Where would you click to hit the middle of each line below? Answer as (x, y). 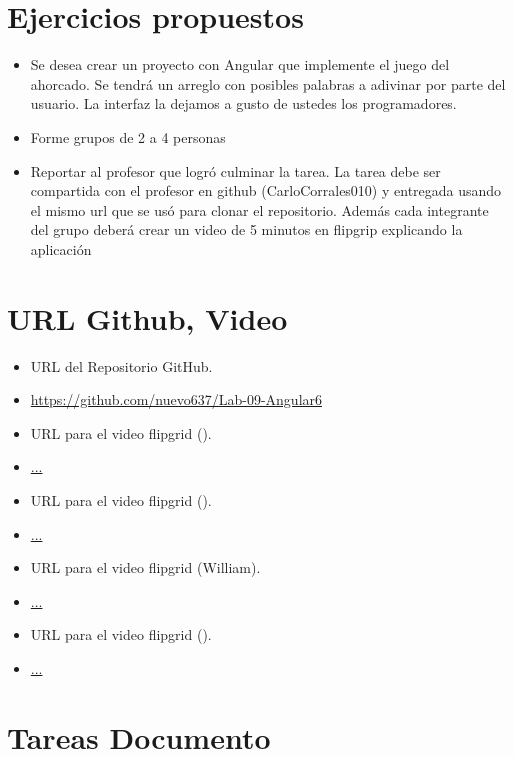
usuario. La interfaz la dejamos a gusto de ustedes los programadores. (243, 103)
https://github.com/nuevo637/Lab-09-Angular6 (176, 399)
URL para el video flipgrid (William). (145, 567)
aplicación (61, 248)
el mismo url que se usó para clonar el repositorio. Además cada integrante (259, 209)
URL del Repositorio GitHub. (121, 365)
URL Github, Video (147, 317)
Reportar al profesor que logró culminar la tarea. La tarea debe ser (235, 170)
